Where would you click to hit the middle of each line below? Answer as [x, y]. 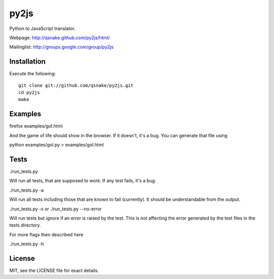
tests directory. [25, 225]
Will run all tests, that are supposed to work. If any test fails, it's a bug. [83, 181]
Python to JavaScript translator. [42, 28]
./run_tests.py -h [27, 244]
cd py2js [29, 92]
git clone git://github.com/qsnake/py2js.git [76, 85]
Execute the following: [32, 74]
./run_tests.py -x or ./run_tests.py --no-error [56, 209]
